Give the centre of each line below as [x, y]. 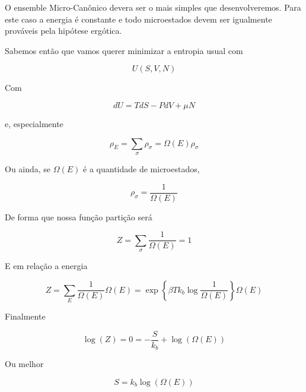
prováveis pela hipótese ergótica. [63, 31]
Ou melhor [24, 364]
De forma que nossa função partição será [79, 216]
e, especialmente [34, 123]
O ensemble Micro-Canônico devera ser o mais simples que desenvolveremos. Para [153, 7]
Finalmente [25, 316]
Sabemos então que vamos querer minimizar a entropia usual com [124, 50]
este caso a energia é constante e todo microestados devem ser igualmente [138, 19]
